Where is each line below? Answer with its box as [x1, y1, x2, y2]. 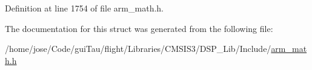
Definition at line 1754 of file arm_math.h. [5, 2, 164, 14]
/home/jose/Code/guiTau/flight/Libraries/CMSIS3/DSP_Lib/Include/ [5, 42, 271, 55]
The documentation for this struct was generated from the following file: [5, 22, 273, 34]
